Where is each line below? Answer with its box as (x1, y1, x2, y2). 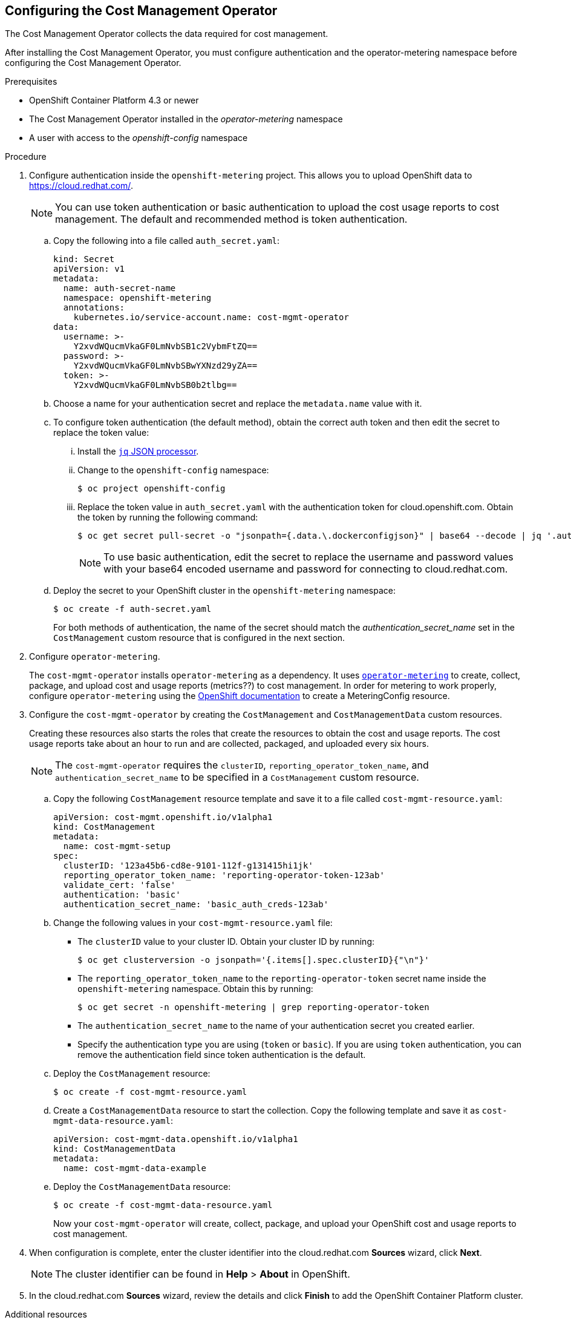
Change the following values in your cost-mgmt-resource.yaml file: (53, 918, 333, 928)
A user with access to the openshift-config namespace (29, 133, 248, 143)
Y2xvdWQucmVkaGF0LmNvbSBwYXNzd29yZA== (73, 361, 258, 371)
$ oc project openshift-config (77, 484, 226, 494)
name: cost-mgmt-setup (63, 841, 171, 852)
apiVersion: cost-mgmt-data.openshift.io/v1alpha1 (53, 1134, 298, 1144)
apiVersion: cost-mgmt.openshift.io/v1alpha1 (53, 812, 273, 823)
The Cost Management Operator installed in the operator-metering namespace (29, 114, 343, 125)
